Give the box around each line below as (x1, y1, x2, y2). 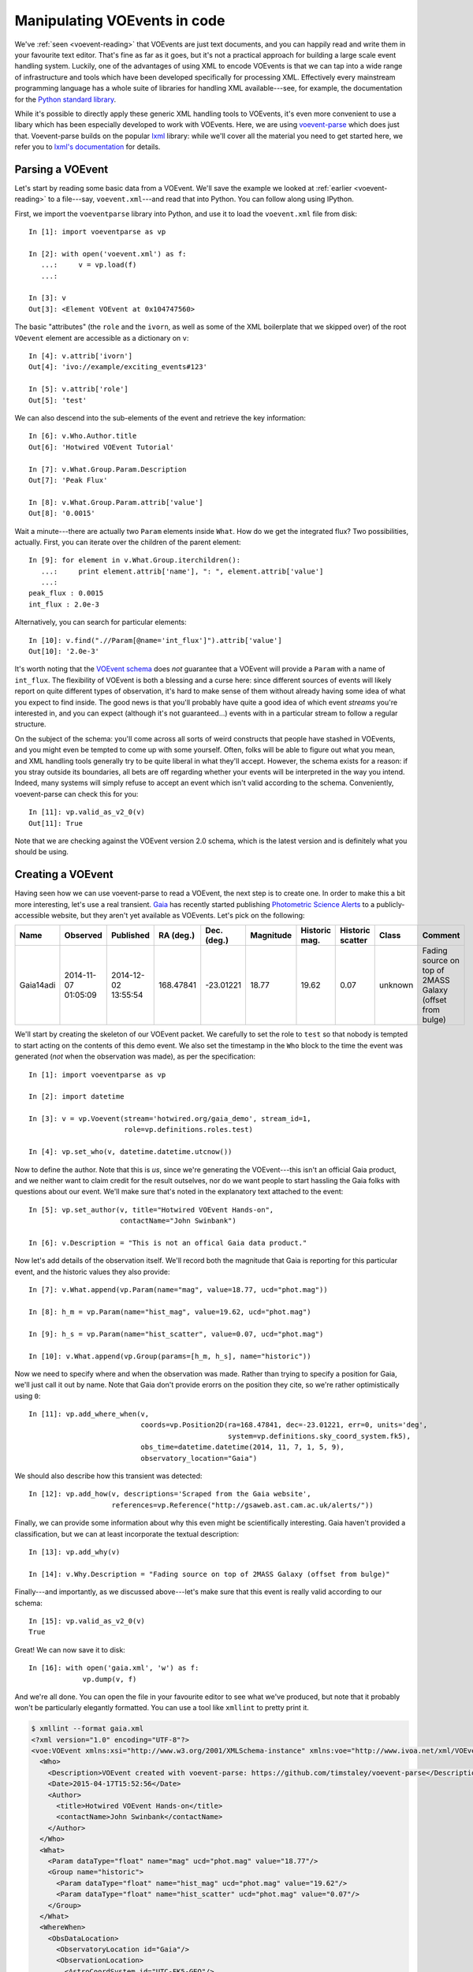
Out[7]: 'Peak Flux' (28, 476, 108, 484)
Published (110, 930, 150, 941)
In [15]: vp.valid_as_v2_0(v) (28, 1616, 146, 1625)
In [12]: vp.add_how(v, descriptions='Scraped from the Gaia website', (28, 1489, 311, 1499)
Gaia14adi (19, 980, 56, 991)
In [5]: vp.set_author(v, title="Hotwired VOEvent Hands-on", (28, 1205, 274, 1214)
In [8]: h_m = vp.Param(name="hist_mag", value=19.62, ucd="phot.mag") (28, 1307, 311, 1317)
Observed (64, 930, 102, 941)
